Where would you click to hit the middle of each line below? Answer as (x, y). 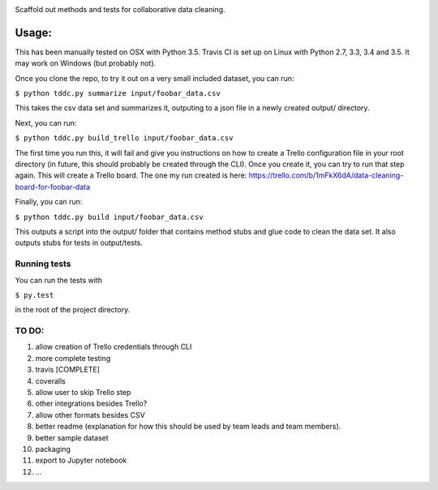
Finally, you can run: (49, 202)
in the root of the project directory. (73, 310)
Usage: (34, 32)
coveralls (51, 380)
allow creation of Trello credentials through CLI (114, 347)
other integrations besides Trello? (91, 404)
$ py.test (34, 295)
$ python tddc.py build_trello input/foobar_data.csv (124, 138)
